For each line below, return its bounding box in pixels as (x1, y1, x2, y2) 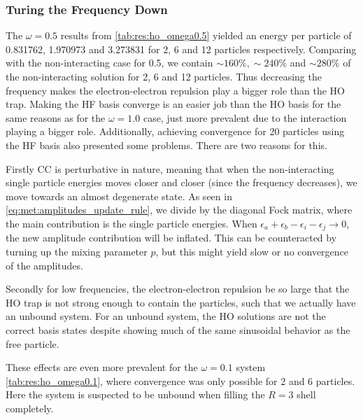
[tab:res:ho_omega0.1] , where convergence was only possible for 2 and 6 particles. (6, 373, 355, 388)
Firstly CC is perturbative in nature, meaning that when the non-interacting (6, 161, 334, 176)
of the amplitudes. (6, 258, 83, 272)
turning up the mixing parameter (6, 244, 148, 258)
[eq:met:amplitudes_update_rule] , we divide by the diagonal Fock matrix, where (6, 202, 353, 217)
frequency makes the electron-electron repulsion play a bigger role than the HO (6, 83, 345, 97)
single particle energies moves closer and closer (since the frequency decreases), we (6, 175, 357, 190)
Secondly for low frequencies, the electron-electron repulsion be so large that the (6, 281, 350, 296)
